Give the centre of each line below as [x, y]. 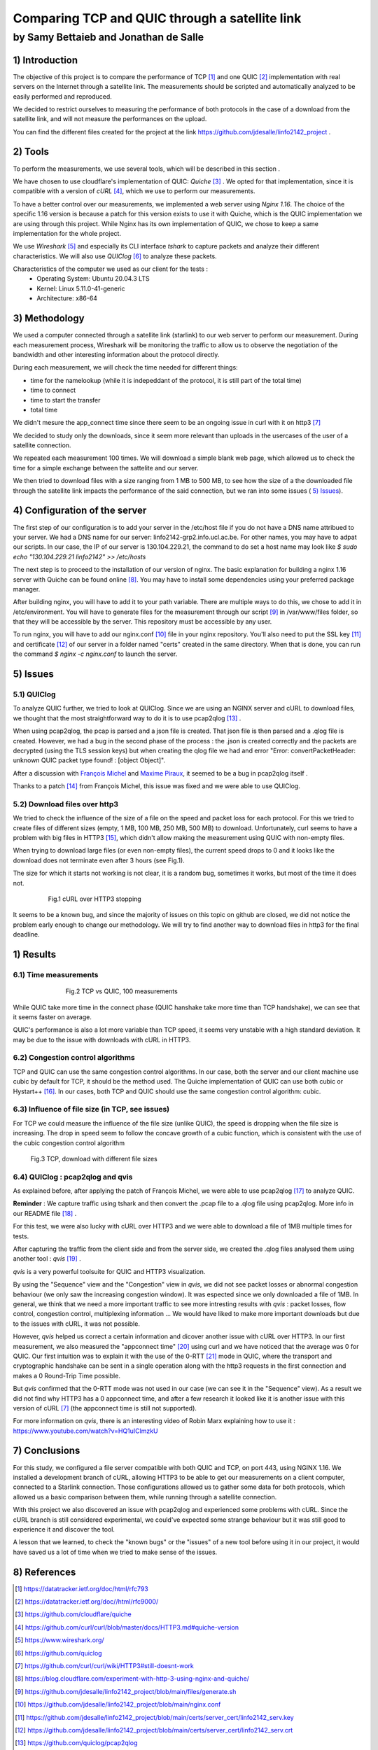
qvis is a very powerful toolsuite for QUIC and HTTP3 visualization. [109, 1271]
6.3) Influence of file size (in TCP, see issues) [91, 1109]
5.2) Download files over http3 [66, 804]
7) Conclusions [47, 1451]
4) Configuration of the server [80, 511]
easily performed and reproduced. [62, 96]
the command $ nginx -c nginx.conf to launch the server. [95, 654]
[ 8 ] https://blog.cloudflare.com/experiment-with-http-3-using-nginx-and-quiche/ [132, 1679]
